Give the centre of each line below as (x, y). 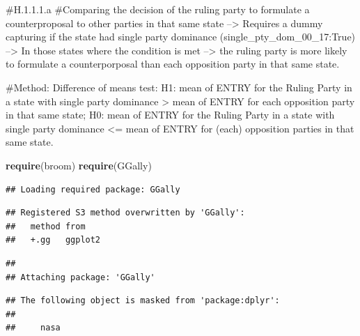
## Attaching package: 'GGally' (80, 277)
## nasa (33, 328)
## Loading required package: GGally (93, 189)
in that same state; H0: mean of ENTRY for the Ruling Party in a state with (170, 115)
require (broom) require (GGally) (79, 165)
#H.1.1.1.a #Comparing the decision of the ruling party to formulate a (158, 9)
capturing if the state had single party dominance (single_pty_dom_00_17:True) (181, 37)
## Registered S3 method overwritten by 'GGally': (125, 213)
